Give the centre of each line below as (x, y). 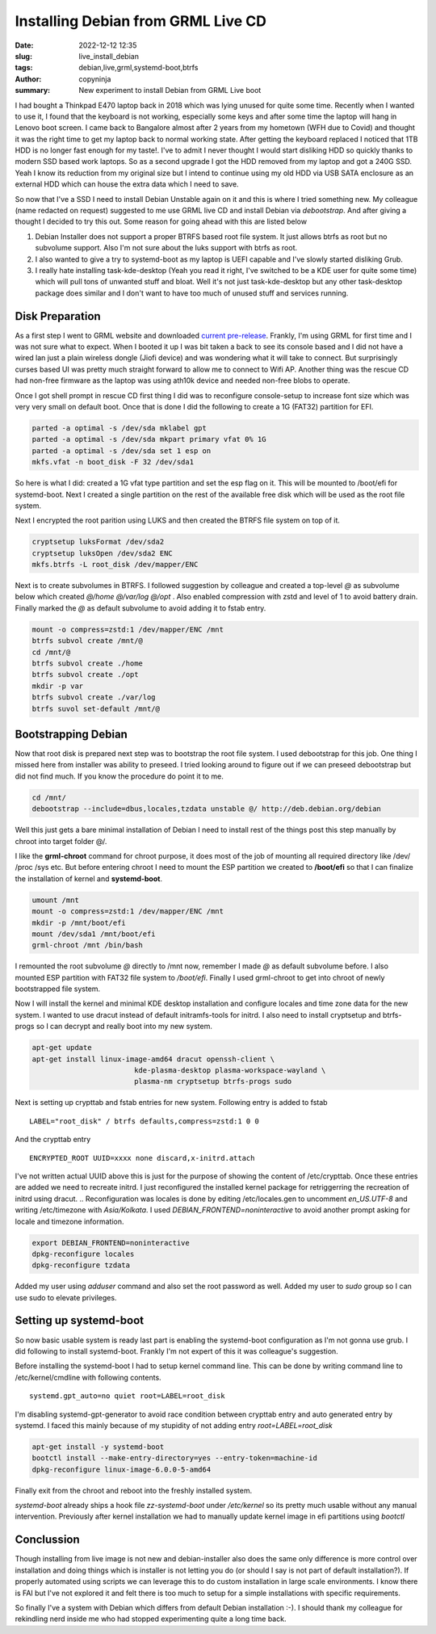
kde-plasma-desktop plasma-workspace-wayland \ (230, 1071)
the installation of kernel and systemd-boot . (89, 878)
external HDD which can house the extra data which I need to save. (127, 184)
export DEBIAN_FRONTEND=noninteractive (111, 1243)
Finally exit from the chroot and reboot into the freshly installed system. (134, 1490)
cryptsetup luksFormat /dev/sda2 (98, 542)
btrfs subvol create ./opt (85, 675)
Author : (28, 79)
